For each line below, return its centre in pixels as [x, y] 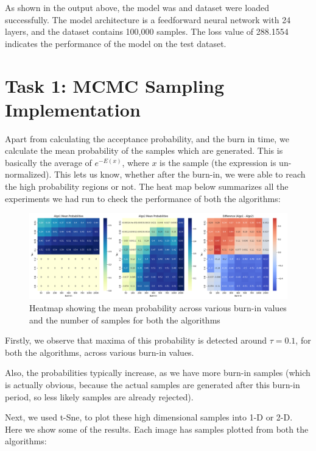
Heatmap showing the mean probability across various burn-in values [158, 308]
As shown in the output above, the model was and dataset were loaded [137, 7]
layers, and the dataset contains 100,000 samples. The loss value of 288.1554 [147, 31]
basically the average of [48, 162]
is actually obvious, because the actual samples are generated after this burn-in [153, 384]
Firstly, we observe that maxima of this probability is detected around [136, 340]
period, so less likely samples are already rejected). [99, 396]
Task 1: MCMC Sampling [115, 85]
